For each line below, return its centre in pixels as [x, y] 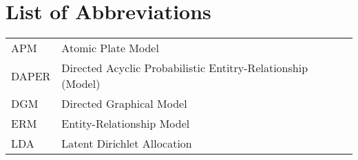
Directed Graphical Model [124, 104]
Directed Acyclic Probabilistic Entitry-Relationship [185, 68]
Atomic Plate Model [110, 48]
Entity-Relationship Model [126, 124]
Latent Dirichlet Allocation [127, 144]
